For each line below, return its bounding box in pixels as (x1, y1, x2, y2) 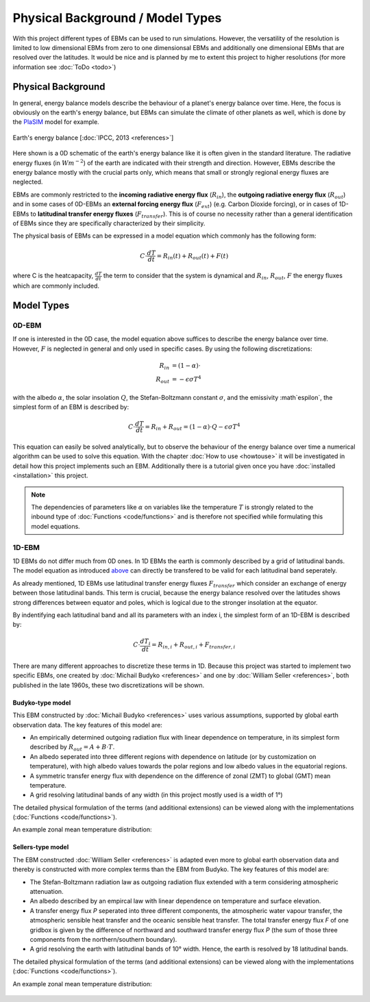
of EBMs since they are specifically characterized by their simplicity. (12, 219, 206, 227)
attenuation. (29, 888, 64, 896)
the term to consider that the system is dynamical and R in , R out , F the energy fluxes (103, 271, 343, 281)
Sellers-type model (12, 843, 69, 851)
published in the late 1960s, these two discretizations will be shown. (12, 681, 205, 689)
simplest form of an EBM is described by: (12, 403, 129, 411)
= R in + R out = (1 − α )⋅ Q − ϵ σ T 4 (145, 422, 241, 432)
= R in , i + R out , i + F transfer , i (151, 641, 236, 651)
